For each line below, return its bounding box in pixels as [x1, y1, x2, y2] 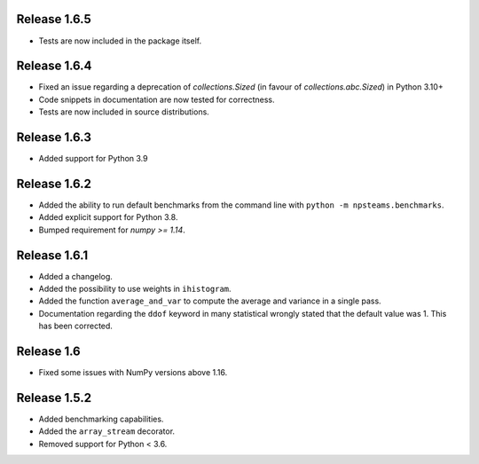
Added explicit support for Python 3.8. [38, 212, 178, 223]
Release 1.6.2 [16, 176, 92, 191]
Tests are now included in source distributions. [38, 106, 210, 117]
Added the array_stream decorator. [38, 426, 176, 436]
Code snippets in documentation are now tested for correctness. [38, 94, 275, 105]
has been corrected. [38, 320, 113, 332]
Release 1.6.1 [16, 248, 89, 263]
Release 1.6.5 [16, 12, 92, 27]
